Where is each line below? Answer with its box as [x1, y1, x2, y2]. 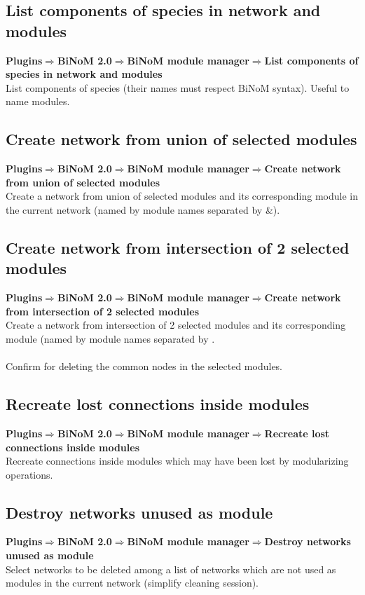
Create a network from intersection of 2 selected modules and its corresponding [6, 317, 346, 332]
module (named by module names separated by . [6, 331, 215, 346]
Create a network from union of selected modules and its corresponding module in [6, 189, 358, 203]
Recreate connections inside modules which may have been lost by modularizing [6, 453, 349, 468]
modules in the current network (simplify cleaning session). [6, 575, 259, 590]
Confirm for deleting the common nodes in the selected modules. [6, 359, 283, 374]
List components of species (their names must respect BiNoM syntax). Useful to [6, 80, 350, 95]
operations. [6, 467, 53, 481]
